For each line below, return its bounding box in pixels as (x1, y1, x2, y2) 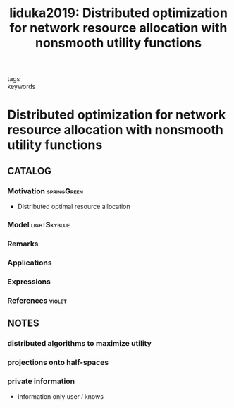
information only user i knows (17, 392, 104, 401)
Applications (7, 258, 52, 268)
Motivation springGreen (7, 186, 83, 196)
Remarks (7, 239, 39, 248)
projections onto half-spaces (7, 357, 109, 367)
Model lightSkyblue (7, 220, 70, 229)
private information (7, 376, 75, 386)
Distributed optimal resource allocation (17, 203, 130, 211)
